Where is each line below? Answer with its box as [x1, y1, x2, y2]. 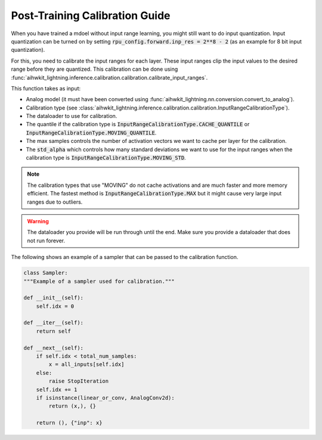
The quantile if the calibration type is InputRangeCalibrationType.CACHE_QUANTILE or [26, 121, 250, 128]
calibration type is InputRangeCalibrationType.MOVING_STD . [26, 154, 186, 161]
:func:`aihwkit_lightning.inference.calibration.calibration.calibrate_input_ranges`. [11, 74, 208, 81]
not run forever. [27, 237, 66, 244]
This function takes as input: [11, 85, 81, 92]
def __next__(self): [23, 344, 83, 351]
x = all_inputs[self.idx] [48, 361, 125, 368]
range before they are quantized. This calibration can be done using [11, 65, 178, 73]
